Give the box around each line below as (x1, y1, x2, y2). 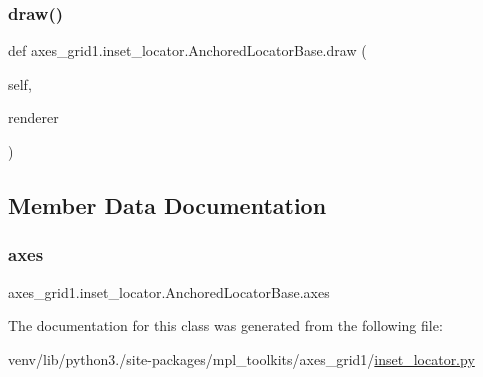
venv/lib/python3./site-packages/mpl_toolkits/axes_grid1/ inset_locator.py (8, 348, 475, 369)
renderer (8, 107, 59, 128)
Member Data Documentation (8, 189, 327, 220)
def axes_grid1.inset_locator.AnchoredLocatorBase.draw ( (8, 40, 367, 61)
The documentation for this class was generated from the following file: (8, 315, 443, 336)
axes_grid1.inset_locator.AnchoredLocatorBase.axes (8, 281, 330, 302)
